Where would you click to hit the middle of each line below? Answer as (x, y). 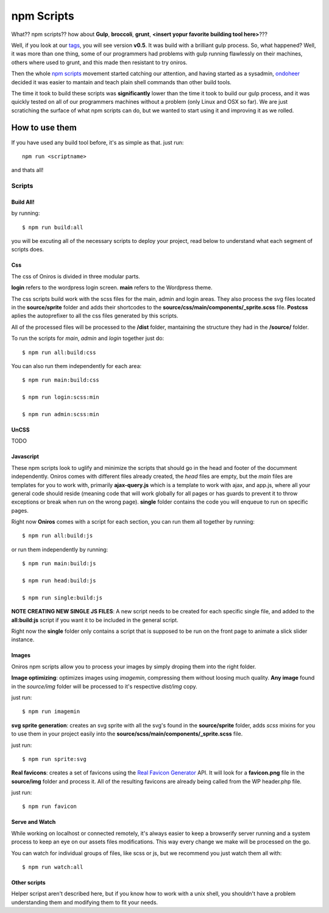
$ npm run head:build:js (59, 581)
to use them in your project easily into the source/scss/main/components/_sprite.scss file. (127, 734)
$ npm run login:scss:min (61, 397)
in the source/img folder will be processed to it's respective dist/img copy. (104, 686)
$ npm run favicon (50, 807)
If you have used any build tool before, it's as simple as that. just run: (97, 142)
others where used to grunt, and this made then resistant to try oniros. (99, 62)
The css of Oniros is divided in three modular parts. (76, 276)
